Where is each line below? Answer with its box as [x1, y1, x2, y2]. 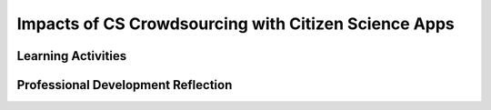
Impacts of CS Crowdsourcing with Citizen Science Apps [16, 14, 455, 34]
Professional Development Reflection [16, 77, 233, 93]
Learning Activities [16, 48, 127, 64]
